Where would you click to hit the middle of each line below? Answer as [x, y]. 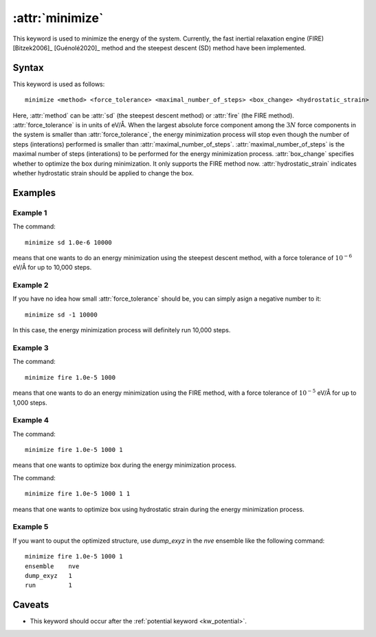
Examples [34, 193]
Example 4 [31, 420]
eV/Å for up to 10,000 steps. [52, 268]
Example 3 [31, 347]
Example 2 [31, 285]
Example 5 [31, 527]
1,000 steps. [30, 402]
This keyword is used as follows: [59, 84]
